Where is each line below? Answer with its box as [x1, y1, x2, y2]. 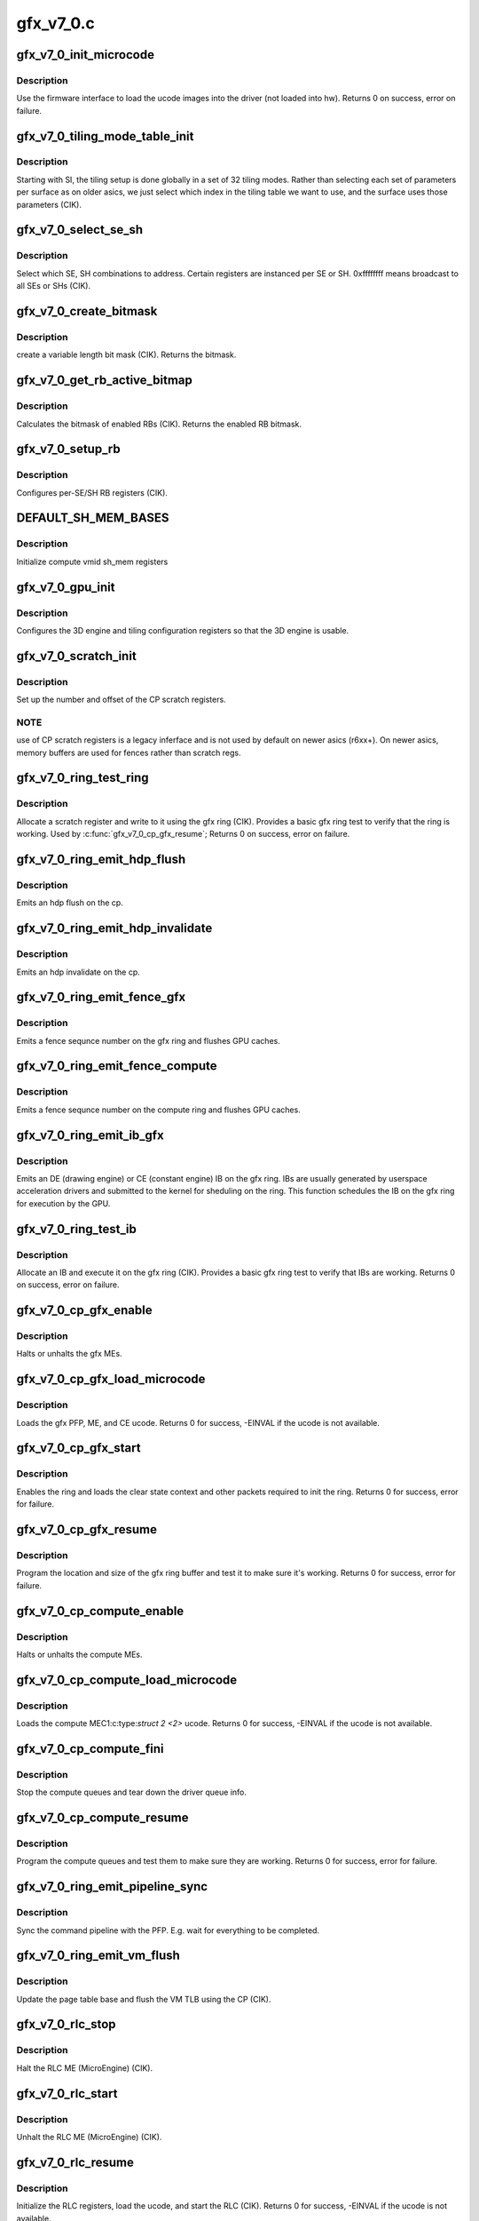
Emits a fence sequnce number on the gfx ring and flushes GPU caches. [16, 1035, 281, 1046]
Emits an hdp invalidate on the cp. [16, 967, 141, 977]
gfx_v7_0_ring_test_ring [16, 770, 150, 785]
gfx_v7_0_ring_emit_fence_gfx [16, 990, 186, 1005]
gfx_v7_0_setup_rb [16, 442, 121, 457]
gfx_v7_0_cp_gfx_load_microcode [16, 1372, 206, 1387]
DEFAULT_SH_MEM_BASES [16, 511, 169, 526]
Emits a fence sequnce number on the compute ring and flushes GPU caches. [16, 1104, 301, 1115]
